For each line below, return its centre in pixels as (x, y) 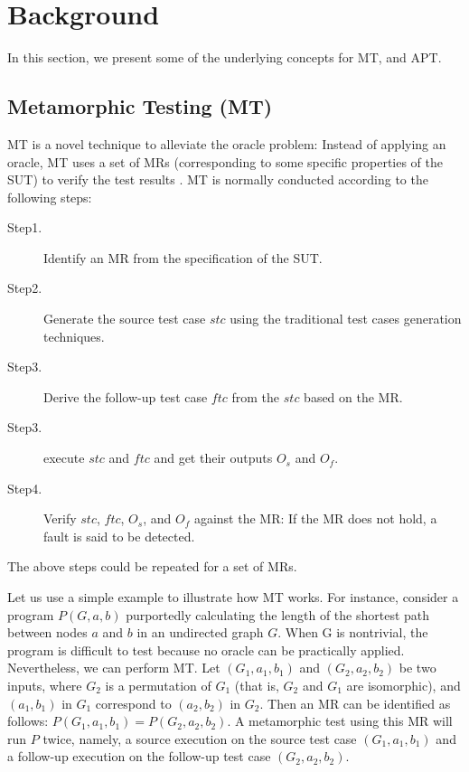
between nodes (47, 632)
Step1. (25, 227)
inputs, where (45, 685)
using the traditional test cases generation (346, 319)
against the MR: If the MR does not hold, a (315, 518)
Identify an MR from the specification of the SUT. (183, 257)
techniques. (74, 336)
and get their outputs (213, 458)
